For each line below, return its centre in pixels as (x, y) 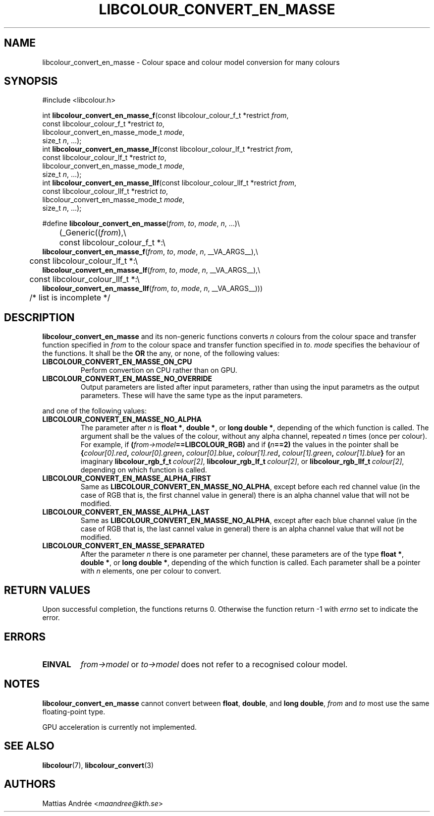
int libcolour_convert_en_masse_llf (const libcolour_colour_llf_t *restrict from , (169, 183)
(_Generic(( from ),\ (93, 233)
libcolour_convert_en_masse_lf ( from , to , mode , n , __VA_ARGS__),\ (151, 270)
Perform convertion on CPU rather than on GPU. (159, 370)
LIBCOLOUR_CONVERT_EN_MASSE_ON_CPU (117, 362)
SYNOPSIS (31, 81)
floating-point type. (74, 711)
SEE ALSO (29, 746)
